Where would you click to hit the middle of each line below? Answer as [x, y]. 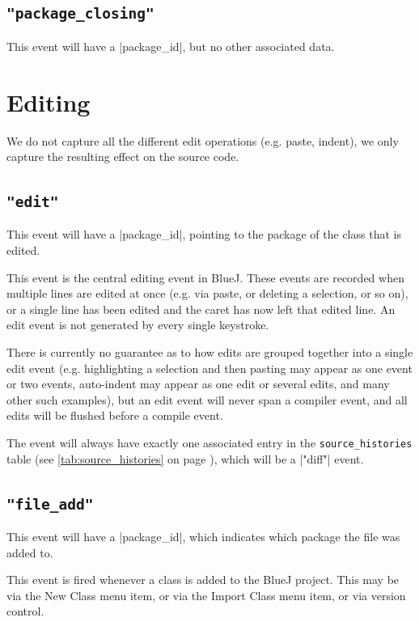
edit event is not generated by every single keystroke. [138, 325]
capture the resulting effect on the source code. [123, 157]
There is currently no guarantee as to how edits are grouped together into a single [210, 352]
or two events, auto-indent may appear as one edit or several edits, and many [198, 384]
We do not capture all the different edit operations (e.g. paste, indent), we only [203, 140]
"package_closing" [80, 14]
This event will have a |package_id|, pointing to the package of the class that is [204, 234]
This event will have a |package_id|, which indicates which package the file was [203, 537]
